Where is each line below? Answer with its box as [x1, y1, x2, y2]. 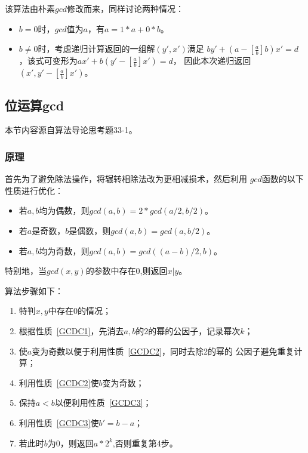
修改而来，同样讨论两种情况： [67, 2, 184, 14]
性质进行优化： [5, 184, 63, 196]
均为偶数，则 [39, 204, 90, 217]
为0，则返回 [47, 436, 94, 449]
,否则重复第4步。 [112, 436, 178, 449]
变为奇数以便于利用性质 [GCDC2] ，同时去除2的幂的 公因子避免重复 [32, 344, 294, 357]
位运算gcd [5, 95, 64, 114]
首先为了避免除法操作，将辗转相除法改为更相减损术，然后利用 [5, 172, 247, 185]
